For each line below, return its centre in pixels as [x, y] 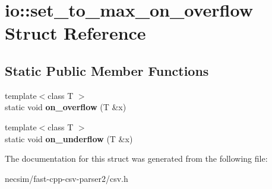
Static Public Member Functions [107, 70]
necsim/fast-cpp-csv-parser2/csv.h [67, 178]
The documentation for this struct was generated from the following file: [136, 158]
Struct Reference [75, 33]
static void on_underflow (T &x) [69, 138]
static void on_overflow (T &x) [66, 107]
